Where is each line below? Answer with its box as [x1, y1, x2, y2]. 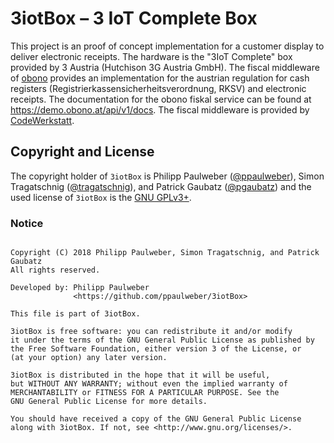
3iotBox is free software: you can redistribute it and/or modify [10, 327, 293, 337]
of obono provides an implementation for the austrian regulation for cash [10, 72, 310, 84]
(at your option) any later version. [10, 353, 168, 363]
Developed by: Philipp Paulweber [10, 283, 150, 293]
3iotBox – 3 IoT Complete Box [10, 7, 258, 30]
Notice [10, 216, 44, 230]
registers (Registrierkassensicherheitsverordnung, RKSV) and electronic [10, 82, 307, 94]
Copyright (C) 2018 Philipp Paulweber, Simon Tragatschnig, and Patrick [10, 248, 320, 258]
